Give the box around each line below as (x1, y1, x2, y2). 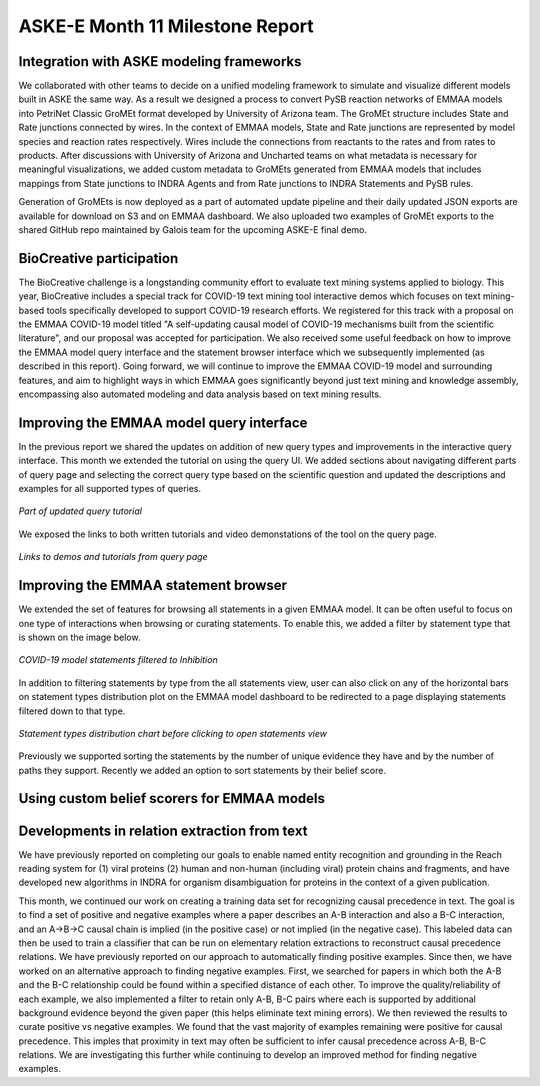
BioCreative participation (18, 250, 179, 267)
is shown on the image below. (18, 631, 141, 643)
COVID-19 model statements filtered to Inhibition (18, 654, 219, 666)
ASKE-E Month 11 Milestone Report (18, 15, 314, 37)
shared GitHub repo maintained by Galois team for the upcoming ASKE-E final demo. (18, 223, 368, 235)
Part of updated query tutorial (18, 505, 142, 517)
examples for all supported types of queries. (18, 483, 202, 495)
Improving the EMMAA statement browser (18, 577, 287, 594)
